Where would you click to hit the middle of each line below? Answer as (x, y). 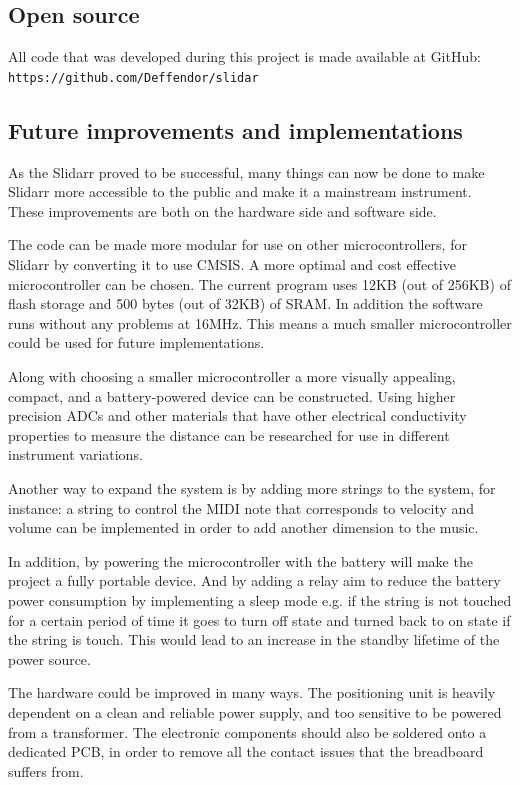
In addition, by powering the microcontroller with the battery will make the (240, 560)
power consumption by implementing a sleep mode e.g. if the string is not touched (260, 599)
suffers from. (46, 770)
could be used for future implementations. (136, 342)
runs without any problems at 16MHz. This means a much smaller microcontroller (260, 322)
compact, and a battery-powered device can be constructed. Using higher (232, 395)
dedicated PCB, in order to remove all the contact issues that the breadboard (246, 751)
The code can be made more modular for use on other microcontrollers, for (237, 244)
